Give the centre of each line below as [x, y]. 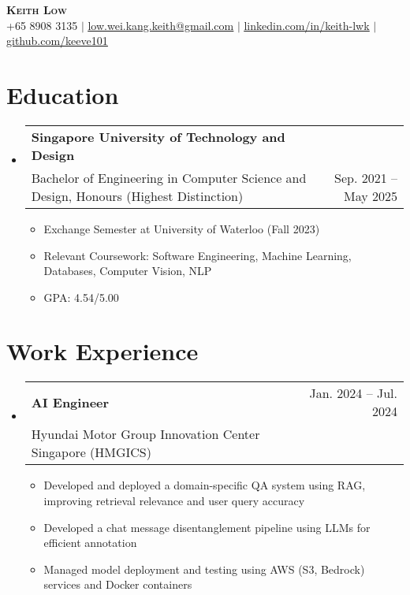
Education [63, 94]
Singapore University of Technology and [158, 136]
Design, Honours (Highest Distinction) [137, 195]
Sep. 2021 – [365, 177]
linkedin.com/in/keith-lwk [307, 25]
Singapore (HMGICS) [91, 452]
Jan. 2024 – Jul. [353, 393]
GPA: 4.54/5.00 [81, 297]
